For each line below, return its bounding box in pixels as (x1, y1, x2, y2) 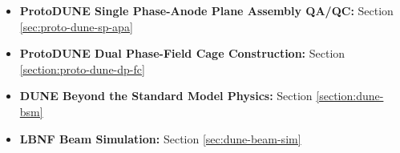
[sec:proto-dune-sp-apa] (19, 18, 133, 34)
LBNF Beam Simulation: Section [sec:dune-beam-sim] (19, 130, 301, 147)
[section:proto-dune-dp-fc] (19, 60, 145, 77)
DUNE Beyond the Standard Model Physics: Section (19, 87, 313, 104)
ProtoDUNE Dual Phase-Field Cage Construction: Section (19, 45, 345, 62)
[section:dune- (316, 87, 384, 104)
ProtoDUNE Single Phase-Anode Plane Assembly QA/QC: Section (19, 2, 394, 18)
